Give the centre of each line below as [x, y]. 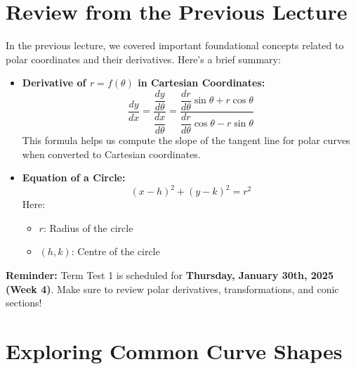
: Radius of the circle [88, 227]
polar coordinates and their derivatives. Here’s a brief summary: [143, 59]
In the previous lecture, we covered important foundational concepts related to [175, 45]
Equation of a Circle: [74, 177]
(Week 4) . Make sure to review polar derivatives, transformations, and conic [172, 289]
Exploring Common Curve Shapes [174, 350]
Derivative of [54, 83]
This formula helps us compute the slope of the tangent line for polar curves [186, 140]
